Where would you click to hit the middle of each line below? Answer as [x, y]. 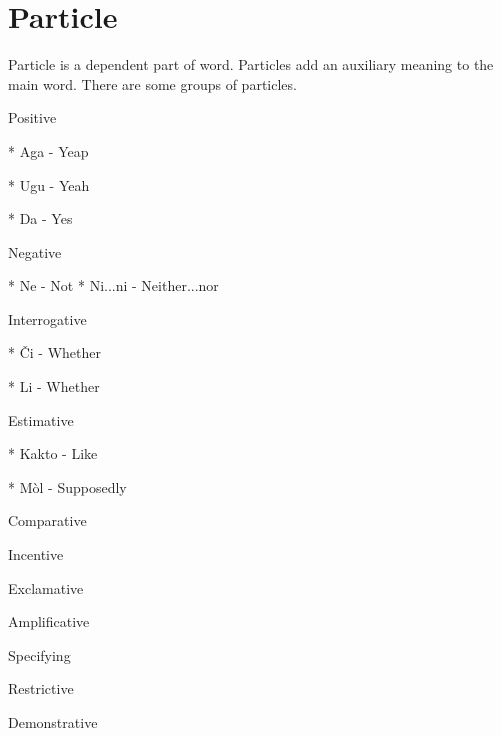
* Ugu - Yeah [49, 184]
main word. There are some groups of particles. [152, 83]
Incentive [36, 554]
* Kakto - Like [53, 453]
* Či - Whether [54, 352]
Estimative [41, 419]
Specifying [39, 654]
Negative [35, 251]
